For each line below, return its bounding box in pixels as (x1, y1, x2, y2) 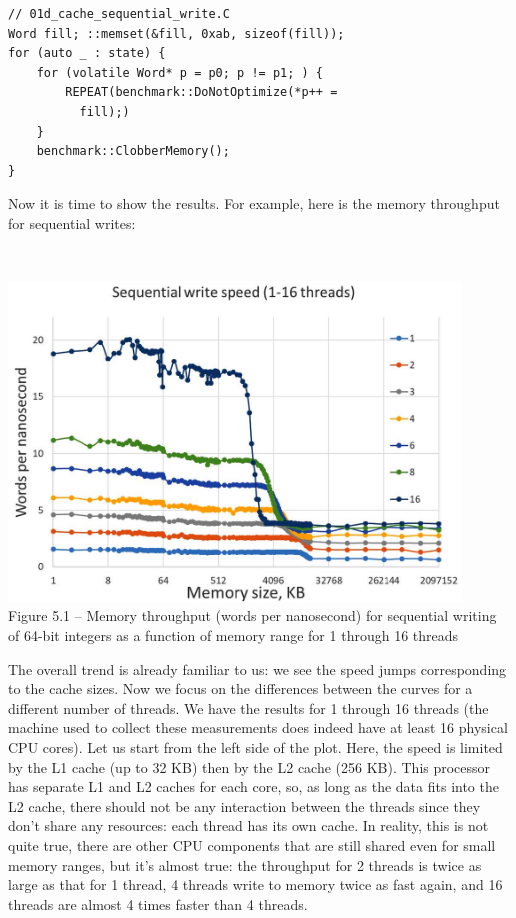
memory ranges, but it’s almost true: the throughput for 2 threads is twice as (8, 854, 482, 875)
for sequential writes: (8, 212, 136, 233)
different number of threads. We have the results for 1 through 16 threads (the (8, 697, 489, 718)
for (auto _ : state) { (8, 46, 166, 61)
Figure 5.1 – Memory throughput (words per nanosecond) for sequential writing (8, 605, 497, 626)
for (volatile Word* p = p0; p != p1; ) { (36, 65, 323, 80)
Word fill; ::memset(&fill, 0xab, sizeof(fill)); (8, 26, 345, 41)
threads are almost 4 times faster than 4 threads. (8, 893, 308, 914)
